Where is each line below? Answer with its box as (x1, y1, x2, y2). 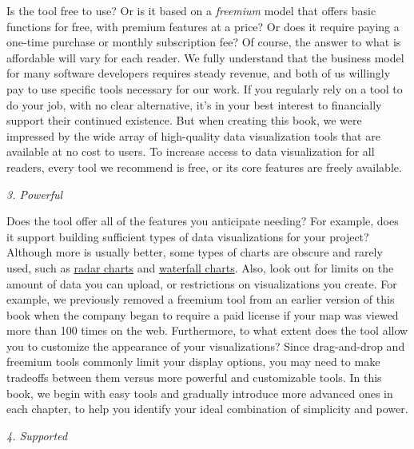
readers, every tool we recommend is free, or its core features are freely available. (6, 158, 402, 175)
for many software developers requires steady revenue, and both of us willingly (6, 65, 391, 81)
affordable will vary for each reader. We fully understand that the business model (6, 49, 404, 66)
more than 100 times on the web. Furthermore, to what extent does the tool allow (6, 322, 408, 339)
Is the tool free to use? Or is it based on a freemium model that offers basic (6, 2, 376, 18)
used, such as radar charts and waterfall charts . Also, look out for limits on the (6, 259, 394, 276)
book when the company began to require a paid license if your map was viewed (6, 306, 399, 323)
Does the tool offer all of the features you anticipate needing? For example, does (6, 213, 399, 229)
